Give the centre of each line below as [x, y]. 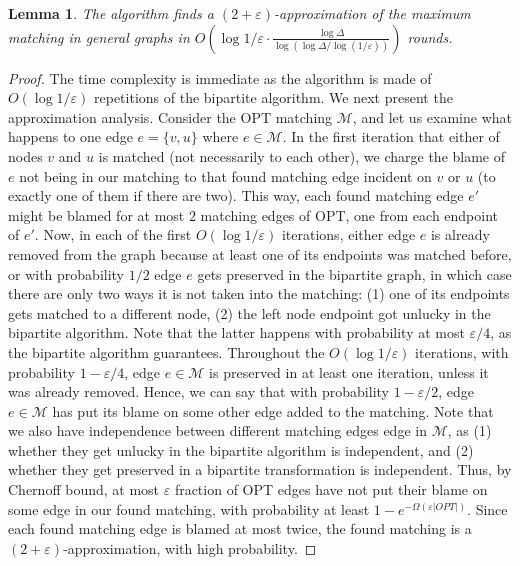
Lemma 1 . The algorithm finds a [111, 13]
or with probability [66, 273]
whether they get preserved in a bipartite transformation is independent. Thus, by [260, 469]
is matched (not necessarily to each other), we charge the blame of [302, 155]
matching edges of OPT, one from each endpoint [349, 214]
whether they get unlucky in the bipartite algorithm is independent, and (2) [241, 449]
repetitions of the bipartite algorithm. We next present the [273, 97]
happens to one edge [70, 136]
